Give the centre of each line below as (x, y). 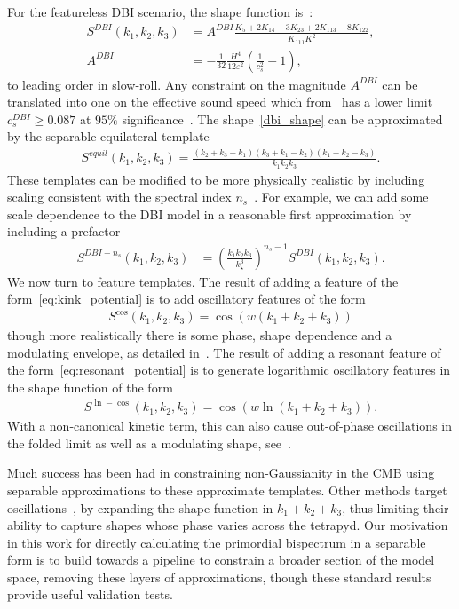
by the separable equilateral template (108, 136)
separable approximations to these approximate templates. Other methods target (227, 490)
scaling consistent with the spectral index (119, 197)
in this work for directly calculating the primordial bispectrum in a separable (217, 542)
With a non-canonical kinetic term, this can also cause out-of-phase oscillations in (229, 426)
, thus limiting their (396, 507)
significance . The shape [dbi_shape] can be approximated (282, 119)
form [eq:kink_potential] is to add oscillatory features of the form (186, 299)
